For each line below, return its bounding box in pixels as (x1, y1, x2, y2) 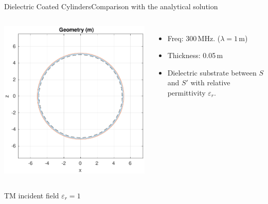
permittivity (167, 87, 206, 98)
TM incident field (4, 190, 59, 200)
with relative (190, 77, 230, 88)
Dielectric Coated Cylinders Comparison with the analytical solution (4, 1, 218, 11)
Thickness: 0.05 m (167, 50, 223, 61)
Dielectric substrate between (167, 67, 257, 78)
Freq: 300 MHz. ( (167, 32, 221, 43)
